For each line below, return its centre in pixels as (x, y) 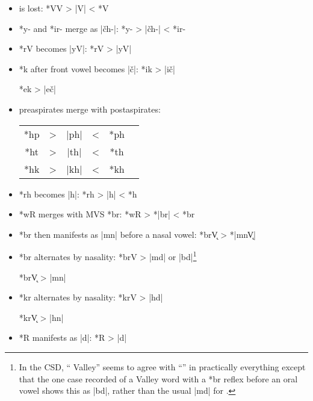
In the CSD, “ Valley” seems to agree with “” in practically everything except (162, 366)
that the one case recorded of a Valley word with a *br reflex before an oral (158, 378)
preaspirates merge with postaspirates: (90, 109)
